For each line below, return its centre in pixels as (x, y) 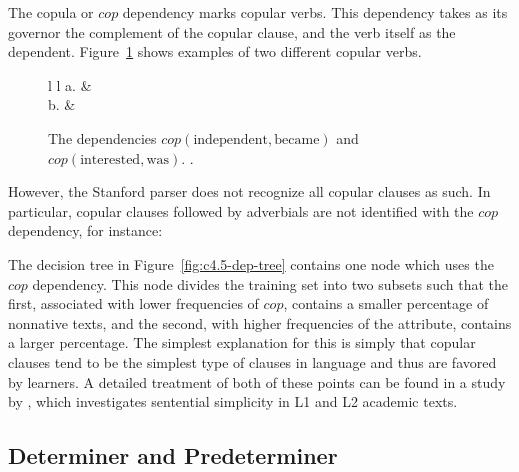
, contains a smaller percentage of (386, 303)
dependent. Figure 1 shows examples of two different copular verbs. (215, 51)
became (297, 139)
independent (231, 139)
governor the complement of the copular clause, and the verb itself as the (232, 31)
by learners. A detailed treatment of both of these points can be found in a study (257, 381)
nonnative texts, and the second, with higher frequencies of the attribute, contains (260, 322)
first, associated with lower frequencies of (133, 303)
